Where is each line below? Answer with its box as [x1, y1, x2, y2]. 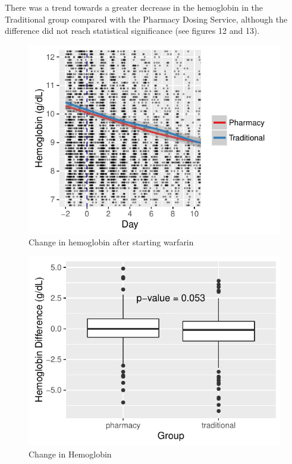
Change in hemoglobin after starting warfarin [29, 236, 194, 248]
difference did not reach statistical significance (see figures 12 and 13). [5, 24, 260, 37]
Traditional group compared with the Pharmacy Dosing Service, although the [5, 12, 288, 25]
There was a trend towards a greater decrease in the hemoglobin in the [5, 1, 263, 13]
